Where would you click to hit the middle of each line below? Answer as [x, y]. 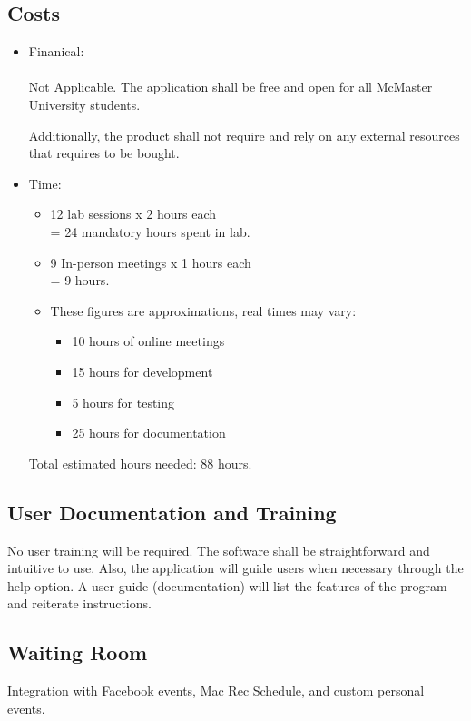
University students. [84, 104]
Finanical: [56, 51]
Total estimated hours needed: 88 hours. [140, 463]
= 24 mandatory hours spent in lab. [150, 231]
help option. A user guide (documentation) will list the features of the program [227, 585]
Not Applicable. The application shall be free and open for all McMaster [231, 87]
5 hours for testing [123, 402]
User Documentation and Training [172, 512]
